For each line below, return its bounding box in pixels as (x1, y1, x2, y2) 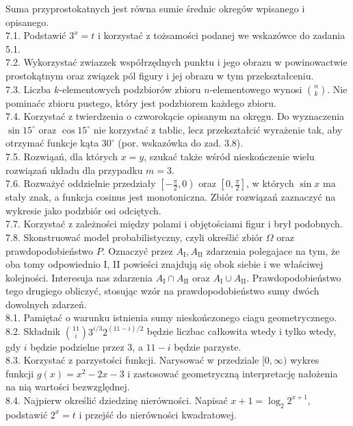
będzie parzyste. (174, 339, 241, 353)
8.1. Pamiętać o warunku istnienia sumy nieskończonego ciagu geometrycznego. (5, 310, 337, 325)
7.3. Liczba (5, 82, 51, 96)
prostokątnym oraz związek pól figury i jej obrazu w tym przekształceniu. (5, 68, 314, 82)
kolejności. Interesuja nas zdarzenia (5, 270, 153, 284)
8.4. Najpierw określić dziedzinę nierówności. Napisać (5, 392, 228, 407)
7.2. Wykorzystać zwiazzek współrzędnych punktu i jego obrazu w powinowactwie (5, 55, 348, 69)
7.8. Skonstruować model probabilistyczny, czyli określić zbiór (5, 229, 263, 244)
